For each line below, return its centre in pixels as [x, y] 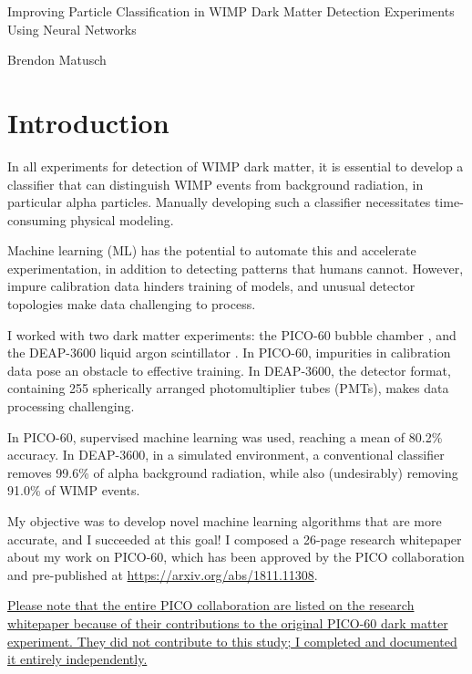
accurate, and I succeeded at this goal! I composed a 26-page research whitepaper [235, 539]
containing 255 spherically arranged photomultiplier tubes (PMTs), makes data [228, 388]
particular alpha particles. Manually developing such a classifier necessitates [219, 202]
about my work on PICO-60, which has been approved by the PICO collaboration [236, 557]
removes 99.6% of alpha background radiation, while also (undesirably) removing [233, 472]
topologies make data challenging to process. [132, 304]
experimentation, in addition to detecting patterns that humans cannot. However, [236, 268]
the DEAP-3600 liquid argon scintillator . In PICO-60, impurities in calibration [229, 353]
